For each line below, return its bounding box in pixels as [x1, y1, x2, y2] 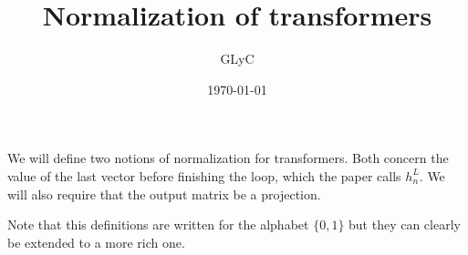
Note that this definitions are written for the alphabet [7, 215, 309, 234]
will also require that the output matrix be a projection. [7, 184, 321, 203]
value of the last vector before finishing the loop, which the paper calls [7, 166, 401, 185]
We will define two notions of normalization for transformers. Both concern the [7, 148, 449, 168]
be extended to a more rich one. [7, 232, 185, 251]
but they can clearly [348, 215, 461, 234]
